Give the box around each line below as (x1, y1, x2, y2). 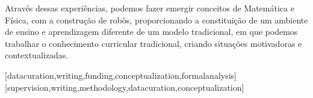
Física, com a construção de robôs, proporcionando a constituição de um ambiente (5, 13, 308, 26)
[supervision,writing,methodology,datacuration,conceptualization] (5, 81, 244, 93)
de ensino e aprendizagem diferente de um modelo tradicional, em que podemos (5, 25, 298, 38)
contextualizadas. (5, 49, 69, 61)
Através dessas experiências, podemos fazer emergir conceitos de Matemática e (5, 2, 294, 14)
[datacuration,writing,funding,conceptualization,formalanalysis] (5, 69, 237, 81)
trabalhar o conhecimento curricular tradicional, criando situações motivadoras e (5, 37, 302, 49)
